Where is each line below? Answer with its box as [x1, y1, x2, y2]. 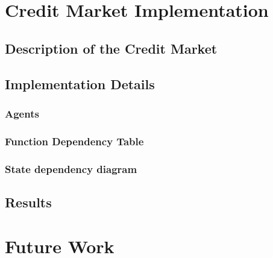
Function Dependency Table [5, 133, 144, 148]
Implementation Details [5, 74, 155, 93]
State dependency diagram [5, 161, 137, 176]
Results [5, 192, 52, 211]
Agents [5, 105, 39, 121]
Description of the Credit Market [5, 39, 218, 57]
